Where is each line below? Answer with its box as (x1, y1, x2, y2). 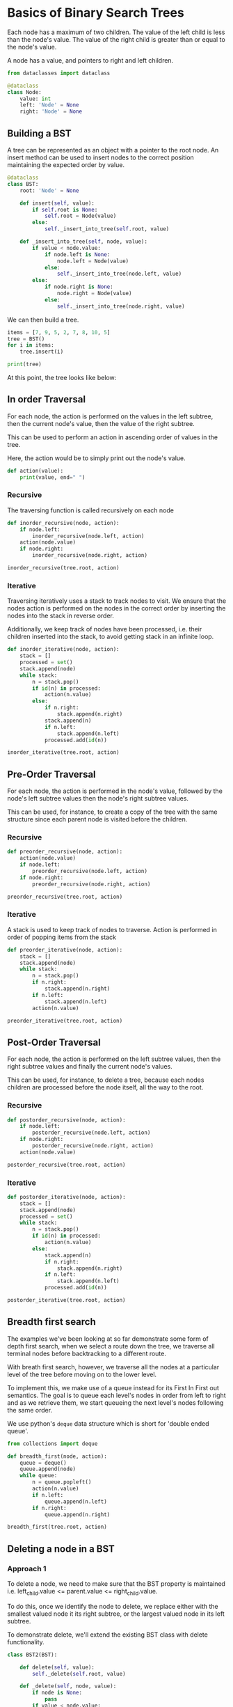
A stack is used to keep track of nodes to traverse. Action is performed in (7, 925, 217, 934)
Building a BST (7, 127, 72, 139)
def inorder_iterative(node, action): (7, 646, 120, 653)
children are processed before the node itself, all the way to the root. (7, 1083, 204, 1092)
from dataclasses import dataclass (7, 70, 111, 77)
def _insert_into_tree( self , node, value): (19, 238, 148, 245)
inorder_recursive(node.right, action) (32, 552, 148, 559)
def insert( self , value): (19, 200, 95, 207)
